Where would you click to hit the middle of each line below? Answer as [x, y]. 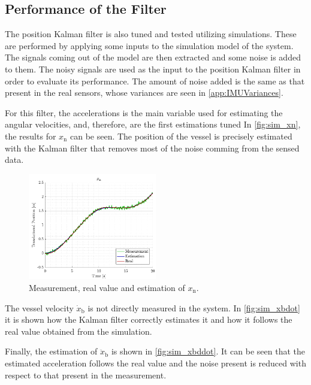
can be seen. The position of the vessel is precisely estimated [181, 136]
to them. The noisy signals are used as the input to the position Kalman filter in [153, 69]
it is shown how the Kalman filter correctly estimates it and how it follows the [149, 319]
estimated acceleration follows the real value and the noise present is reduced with [155, 363]
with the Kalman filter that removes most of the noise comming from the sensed [152, 148]
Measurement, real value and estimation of [107, 288]
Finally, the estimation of [51, 351]
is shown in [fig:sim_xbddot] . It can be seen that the [208, 351]
